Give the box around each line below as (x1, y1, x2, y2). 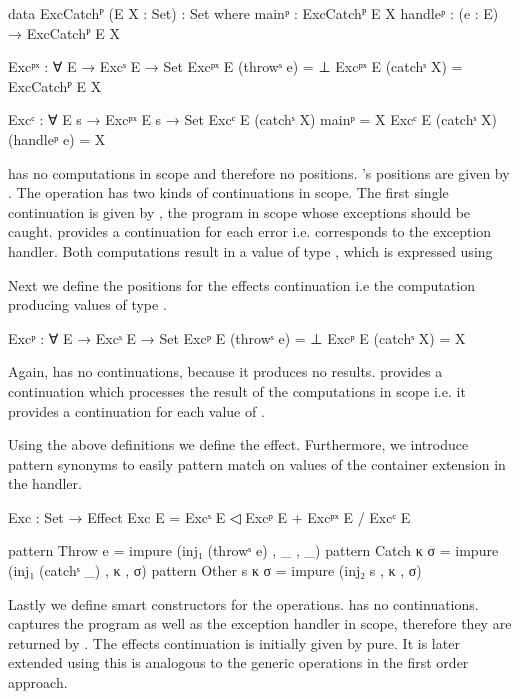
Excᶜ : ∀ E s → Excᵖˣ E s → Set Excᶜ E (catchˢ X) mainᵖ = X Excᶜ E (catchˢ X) (8, 109, 498, 130)
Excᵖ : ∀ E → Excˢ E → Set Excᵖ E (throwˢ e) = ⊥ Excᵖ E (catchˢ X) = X (8, 327, 466, 348)
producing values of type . (8, 294, 167, 315)
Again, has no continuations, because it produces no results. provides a (8, 361, 443, 382)
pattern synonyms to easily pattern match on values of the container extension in (8, 453, 506, 474)
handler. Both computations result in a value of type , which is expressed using (8, 240, 493, 261)
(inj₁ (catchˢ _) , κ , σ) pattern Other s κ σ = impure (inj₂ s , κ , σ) (8, 560, 422, 581)
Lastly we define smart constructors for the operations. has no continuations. (8, 593, 479, 614)
